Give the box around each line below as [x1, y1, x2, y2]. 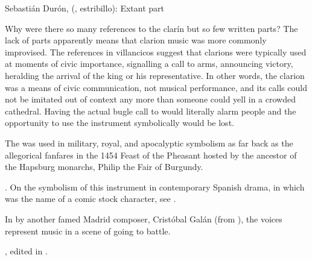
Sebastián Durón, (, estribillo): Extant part [5, 2, 164, 14]
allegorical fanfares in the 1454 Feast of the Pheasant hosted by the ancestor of [5, 148, 297, 161]
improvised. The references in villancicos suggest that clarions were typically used [5, 45, 307, 58]
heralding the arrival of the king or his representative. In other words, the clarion [5, 69, 305, 81]
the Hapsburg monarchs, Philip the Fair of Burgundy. [5, 160, 203, 173]
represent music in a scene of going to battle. [5, 224, 171, 237]
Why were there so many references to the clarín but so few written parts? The [5, 22, 298, 34]
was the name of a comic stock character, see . [5, 192, 176, 205]
